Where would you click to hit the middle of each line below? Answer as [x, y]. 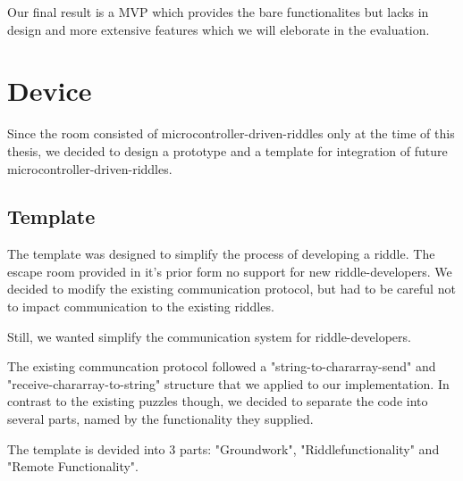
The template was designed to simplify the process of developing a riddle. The [221, 254]
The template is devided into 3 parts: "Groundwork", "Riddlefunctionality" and [223, 448]
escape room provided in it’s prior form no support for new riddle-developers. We [230, 271]
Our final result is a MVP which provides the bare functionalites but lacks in [218, 12]
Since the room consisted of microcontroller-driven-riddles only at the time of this [231, 133]
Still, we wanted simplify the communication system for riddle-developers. [209, 336]
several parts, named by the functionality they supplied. [160, 419]
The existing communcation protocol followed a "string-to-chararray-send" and [222, 366]
